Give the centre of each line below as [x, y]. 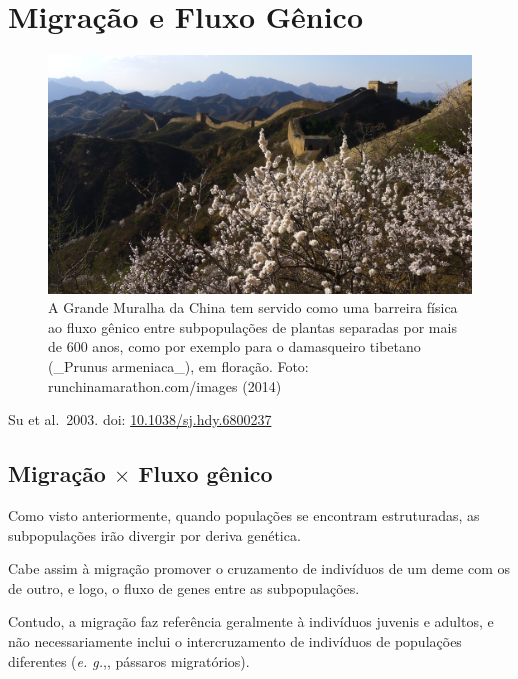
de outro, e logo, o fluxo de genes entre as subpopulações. [184, 587]
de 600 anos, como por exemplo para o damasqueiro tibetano [234, 346]
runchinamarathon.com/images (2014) [165, 385]
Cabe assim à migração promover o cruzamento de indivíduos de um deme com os [259, 568]
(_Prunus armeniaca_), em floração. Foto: [178, 366]
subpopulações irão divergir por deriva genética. [154, 534]
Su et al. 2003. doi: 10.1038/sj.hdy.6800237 [140, 419]
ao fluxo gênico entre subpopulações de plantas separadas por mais [252, 326]
